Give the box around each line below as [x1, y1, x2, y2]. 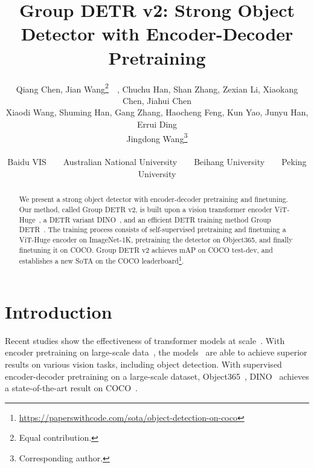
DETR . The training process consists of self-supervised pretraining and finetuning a [19, 224, 286, 235]
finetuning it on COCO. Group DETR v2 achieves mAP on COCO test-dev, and [19, 244, 273, 255]
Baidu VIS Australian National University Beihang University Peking [7, 155, 307, 168]
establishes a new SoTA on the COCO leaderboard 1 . [19, 254, 184, 266]
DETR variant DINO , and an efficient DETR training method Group [49, 214, 271, 224]
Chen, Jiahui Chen [122, 94, 192, 106]
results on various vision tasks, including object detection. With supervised [5, 358, 282, 371]
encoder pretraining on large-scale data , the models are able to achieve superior [5, 346, 307, 359]
